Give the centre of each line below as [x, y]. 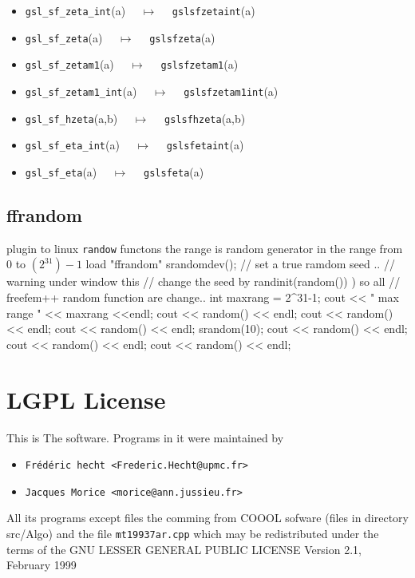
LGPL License [86, 399]
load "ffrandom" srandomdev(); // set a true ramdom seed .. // [240, 264]
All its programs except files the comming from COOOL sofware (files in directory [207, 518]
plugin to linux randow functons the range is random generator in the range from [205, 248]
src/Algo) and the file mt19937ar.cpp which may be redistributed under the [193, 534]
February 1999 [41, 565]
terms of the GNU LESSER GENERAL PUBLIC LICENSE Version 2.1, [184, 549]
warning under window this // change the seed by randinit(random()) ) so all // [204, 281]
